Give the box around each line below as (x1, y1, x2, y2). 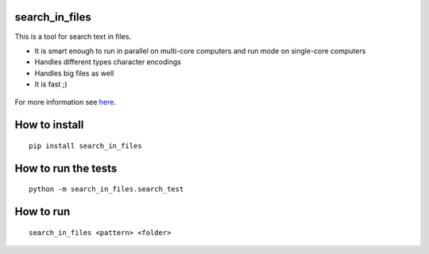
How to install (14, 118, 84, 132)
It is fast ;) (34, 79, 68, 89)
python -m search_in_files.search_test (29, 185, 184, 194)
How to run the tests (14, 161, 118, 175)
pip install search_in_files (29, 141, 142, 150)
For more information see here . (14, 98, 117, 107)
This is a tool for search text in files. (14, 32, 132, 41)
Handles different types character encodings (34, 57, 182, 67)
